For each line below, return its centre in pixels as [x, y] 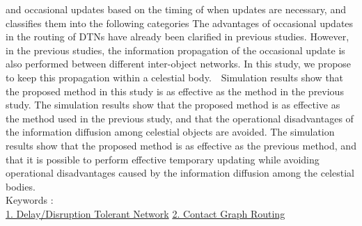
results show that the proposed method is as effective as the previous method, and [181, 145]
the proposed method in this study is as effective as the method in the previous [175, 91]
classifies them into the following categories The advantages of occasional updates [180, 23]
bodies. [21, 186]
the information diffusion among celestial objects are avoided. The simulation [170, 132]
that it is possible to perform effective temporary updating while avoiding [163, 159]
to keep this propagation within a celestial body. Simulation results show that [175, 77]
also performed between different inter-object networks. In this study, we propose [179, 64]
